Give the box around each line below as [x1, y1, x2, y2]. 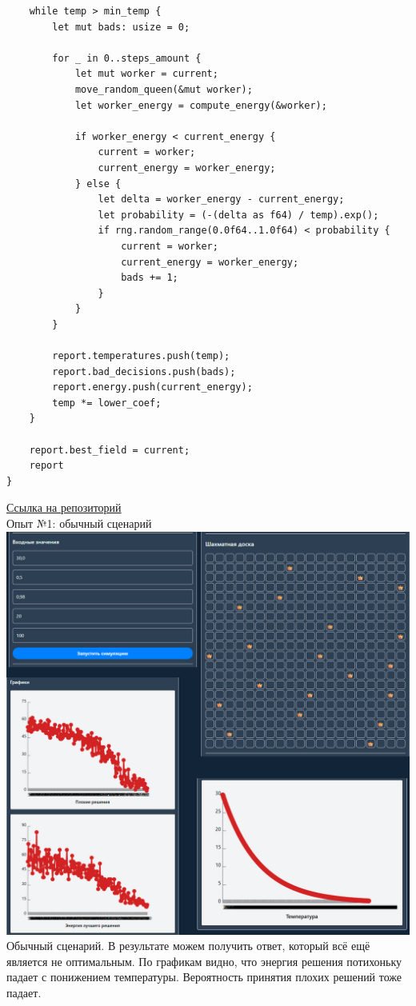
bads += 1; [121, 272, 178, 284]
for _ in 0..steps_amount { [52, 52, 202, 64]
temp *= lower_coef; [52, 397, 162, 409]
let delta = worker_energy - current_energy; [98, 194, 345, 206]
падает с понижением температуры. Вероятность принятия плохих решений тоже [6, 968, 402, 985]
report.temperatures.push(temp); [52, 350, 230, 362]
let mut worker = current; [74, 68, 218, 80]
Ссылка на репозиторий [6, 499, 122, 516]
